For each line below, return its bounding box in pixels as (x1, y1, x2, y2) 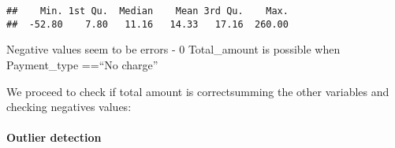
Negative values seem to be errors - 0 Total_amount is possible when (6, 41, 341, 57)
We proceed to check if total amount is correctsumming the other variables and (6, 83, 389, 99)
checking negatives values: (6, 98, 132, 115)
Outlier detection (6, 129, 102, 146)
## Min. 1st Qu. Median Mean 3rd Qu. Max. (6, 6, 289, 17)
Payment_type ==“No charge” (6, 56, 158, 72)
